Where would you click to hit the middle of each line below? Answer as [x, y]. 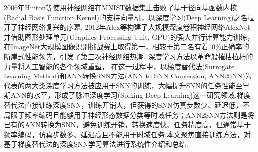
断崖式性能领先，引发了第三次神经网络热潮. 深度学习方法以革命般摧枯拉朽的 [129, 56]
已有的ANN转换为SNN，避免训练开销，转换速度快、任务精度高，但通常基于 [128, 124]
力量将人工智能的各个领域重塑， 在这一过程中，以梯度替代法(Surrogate [119, 66]
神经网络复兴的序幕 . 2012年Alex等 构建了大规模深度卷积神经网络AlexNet [134, 27]
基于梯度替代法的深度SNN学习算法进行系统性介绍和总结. [96, 144]
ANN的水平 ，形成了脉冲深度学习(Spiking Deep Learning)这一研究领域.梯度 [130, 95]
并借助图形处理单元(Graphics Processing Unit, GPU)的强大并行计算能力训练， [129, 37]
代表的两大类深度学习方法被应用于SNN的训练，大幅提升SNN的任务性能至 [123, 85]
